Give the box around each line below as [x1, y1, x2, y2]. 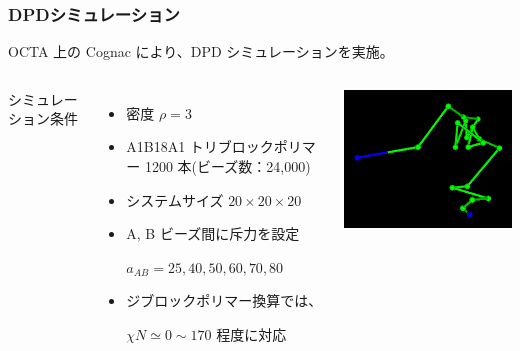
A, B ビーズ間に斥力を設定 [126, 223, 300, 244]
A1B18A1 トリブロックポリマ [126, 136, 316, 157]
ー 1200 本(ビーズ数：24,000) [126, 156, 311, 176]
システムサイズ [126, 189, 224, 210]
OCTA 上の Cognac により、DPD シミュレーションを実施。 [8, 41, 394, 62]
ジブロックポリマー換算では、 [126, 290, 323, 311]
